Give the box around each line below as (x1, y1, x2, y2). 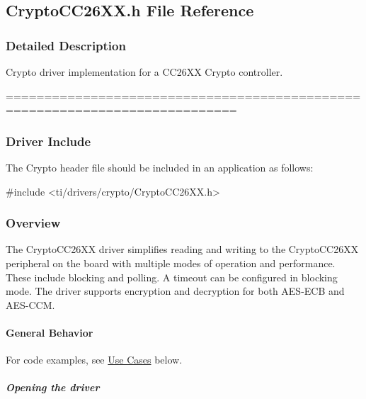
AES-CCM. (6, 297, 55, 312)
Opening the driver (6, 380, 100, 395)
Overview (6, 214, 61, 232)
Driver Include (6, 132, 91, 150)
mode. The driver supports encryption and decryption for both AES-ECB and (6, 283, 345, 298)
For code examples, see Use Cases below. (6, 352, 183, 367)
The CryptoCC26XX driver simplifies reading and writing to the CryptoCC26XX (6, 242, 359, 257)
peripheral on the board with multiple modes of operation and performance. (6, 256, 336, 270)
